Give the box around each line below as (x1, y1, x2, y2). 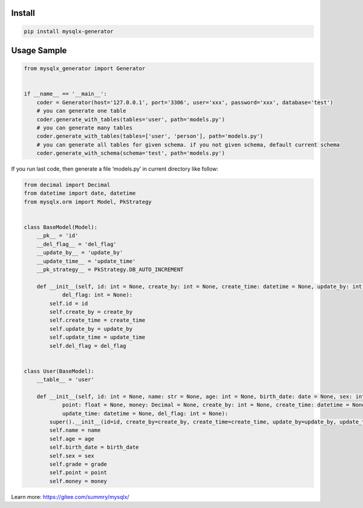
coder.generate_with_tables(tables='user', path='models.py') (36, 116, 225, 123)
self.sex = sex (49, 452, 95, 459)
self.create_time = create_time (49, 317, 145, 324)
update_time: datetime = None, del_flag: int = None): (62, 410, 229, 417)
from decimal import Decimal (24, 181, 111, 189)
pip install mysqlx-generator (24, 28, 114, 34)
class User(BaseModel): (24, 368, 95, 374)
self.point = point (49, 469, 107, 476)
